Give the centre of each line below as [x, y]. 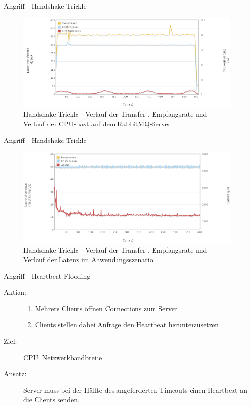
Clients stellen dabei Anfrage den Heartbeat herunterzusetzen [127, 325]
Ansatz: [15, 374]
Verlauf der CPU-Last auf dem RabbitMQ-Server [97, 124]
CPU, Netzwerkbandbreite [63, 357]
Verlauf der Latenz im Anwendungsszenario [88, 259]
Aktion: [15, 292]
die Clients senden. [51, 399]
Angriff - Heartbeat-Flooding [47, 275]
